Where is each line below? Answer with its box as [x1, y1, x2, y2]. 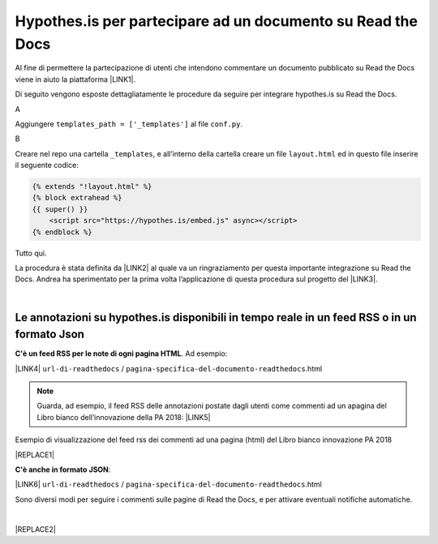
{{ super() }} [32, 204, 88, 214]
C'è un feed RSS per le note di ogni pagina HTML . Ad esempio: [15, 349, 228, 358]
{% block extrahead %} [32, 193, 122, 203]
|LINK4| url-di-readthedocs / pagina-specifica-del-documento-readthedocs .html [15, 363, 323, 373]
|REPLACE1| [15, 450, 55, 460]
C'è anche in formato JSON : [15, 465, 111, 474]
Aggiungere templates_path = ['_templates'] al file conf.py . [15, 118, 243, 129]
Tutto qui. [15, 248, 47, 258]
